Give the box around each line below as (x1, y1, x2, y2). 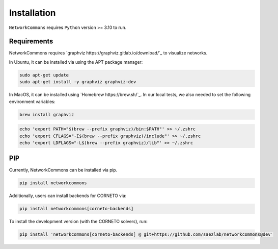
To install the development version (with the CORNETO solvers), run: (9, 219, 148, 224)
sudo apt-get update (19, 72, 69, 78)
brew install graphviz (19, 112, 74, 117)
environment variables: (9, 99, 56, 104)
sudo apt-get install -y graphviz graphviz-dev (19, 79, 136, 85)
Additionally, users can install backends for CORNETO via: (9, 193, 127, 199)
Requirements (9, 37, 54, 46)
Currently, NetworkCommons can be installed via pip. (9, 167, 117, 173)
